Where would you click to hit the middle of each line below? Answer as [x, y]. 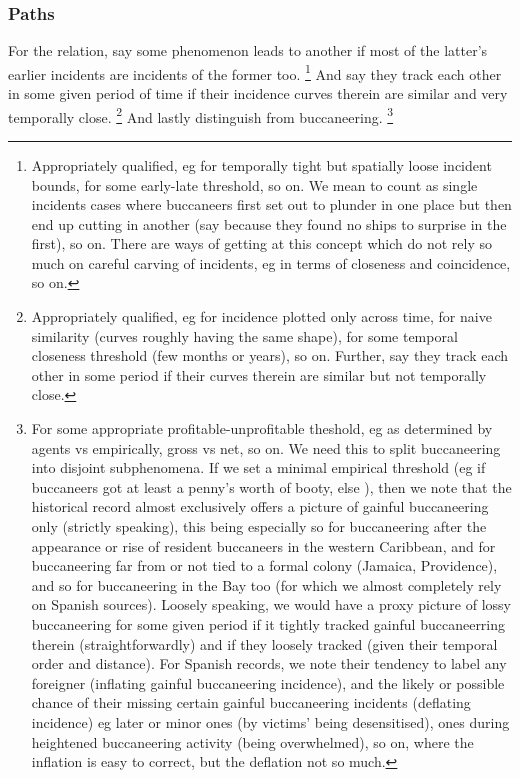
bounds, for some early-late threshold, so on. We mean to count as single [254, 184]
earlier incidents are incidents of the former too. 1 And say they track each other [255, 72]
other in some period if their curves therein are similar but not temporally [259, 374]
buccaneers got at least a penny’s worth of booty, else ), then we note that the [271, 486]
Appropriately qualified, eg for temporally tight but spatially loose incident [261, 164]
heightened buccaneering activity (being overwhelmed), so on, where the [252, 741]
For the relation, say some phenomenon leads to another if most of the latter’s [248, 50]
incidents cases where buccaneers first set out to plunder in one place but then [271, 204]
